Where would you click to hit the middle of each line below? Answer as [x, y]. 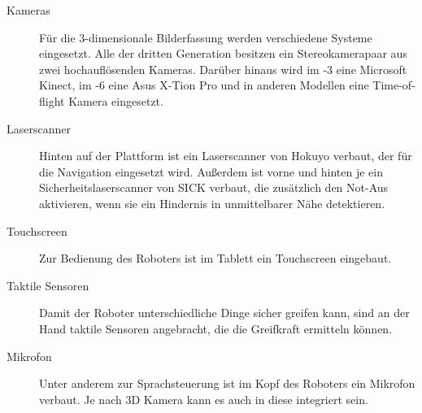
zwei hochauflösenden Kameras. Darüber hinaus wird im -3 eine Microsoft [223, 69]
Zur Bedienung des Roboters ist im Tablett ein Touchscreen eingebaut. [215, 258]
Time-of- [394, 85]
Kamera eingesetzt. [116, 100]
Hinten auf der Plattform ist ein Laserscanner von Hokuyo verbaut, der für [226, 156]
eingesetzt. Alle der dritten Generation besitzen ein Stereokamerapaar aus [223, 53]
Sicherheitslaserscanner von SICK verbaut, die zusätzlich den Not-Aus [214, 187]
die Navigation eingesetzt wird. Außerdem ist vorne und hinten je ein [211, 171]
